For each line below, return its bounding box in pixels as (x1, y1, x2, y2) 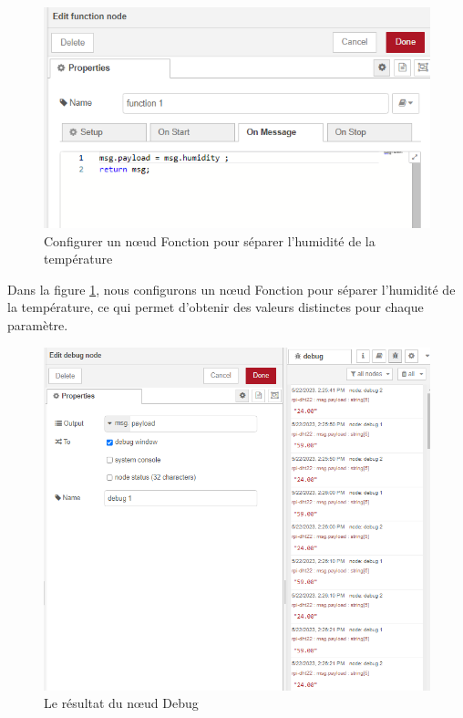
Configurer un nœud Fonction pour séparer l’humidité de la (44, 231, 376, 250)
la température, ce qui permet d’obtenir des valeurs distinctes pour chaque (7, 297, 424, 317)
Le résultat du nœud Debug (44, 693, 199, 713)
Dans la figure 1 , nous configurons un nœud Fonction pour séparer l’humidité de (7, 279, 456, 298)
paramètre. (7, 316, 68, 335)
